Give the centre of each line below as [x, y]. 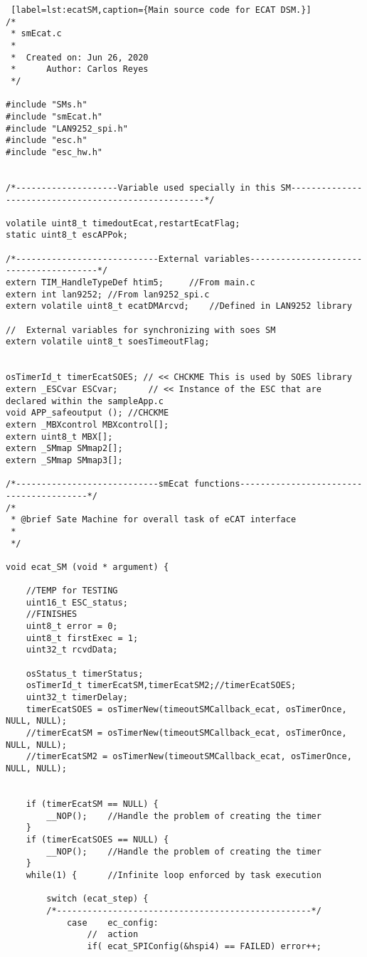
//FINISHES [52, 614]
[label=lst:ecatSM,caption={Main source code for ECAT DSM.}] [161, 10]
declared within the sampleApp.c [85, 401]
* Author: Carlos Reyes [80, 69]
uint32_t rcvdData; [72, 650]
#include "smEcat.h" [54, 116]
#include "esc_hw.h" [54, 152]
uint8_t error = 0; [72, 626]
